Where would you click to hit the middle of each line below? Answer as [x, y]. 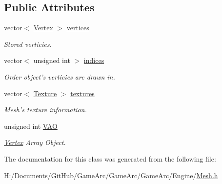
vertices [78, 28]
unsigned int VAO [31, 126]
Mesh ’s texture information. [45, 110]
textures [82, 93]
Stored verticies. [28, 44]
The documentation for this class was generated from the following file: [110, 158]
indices [94, 60]
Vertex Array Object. [35, 142]
